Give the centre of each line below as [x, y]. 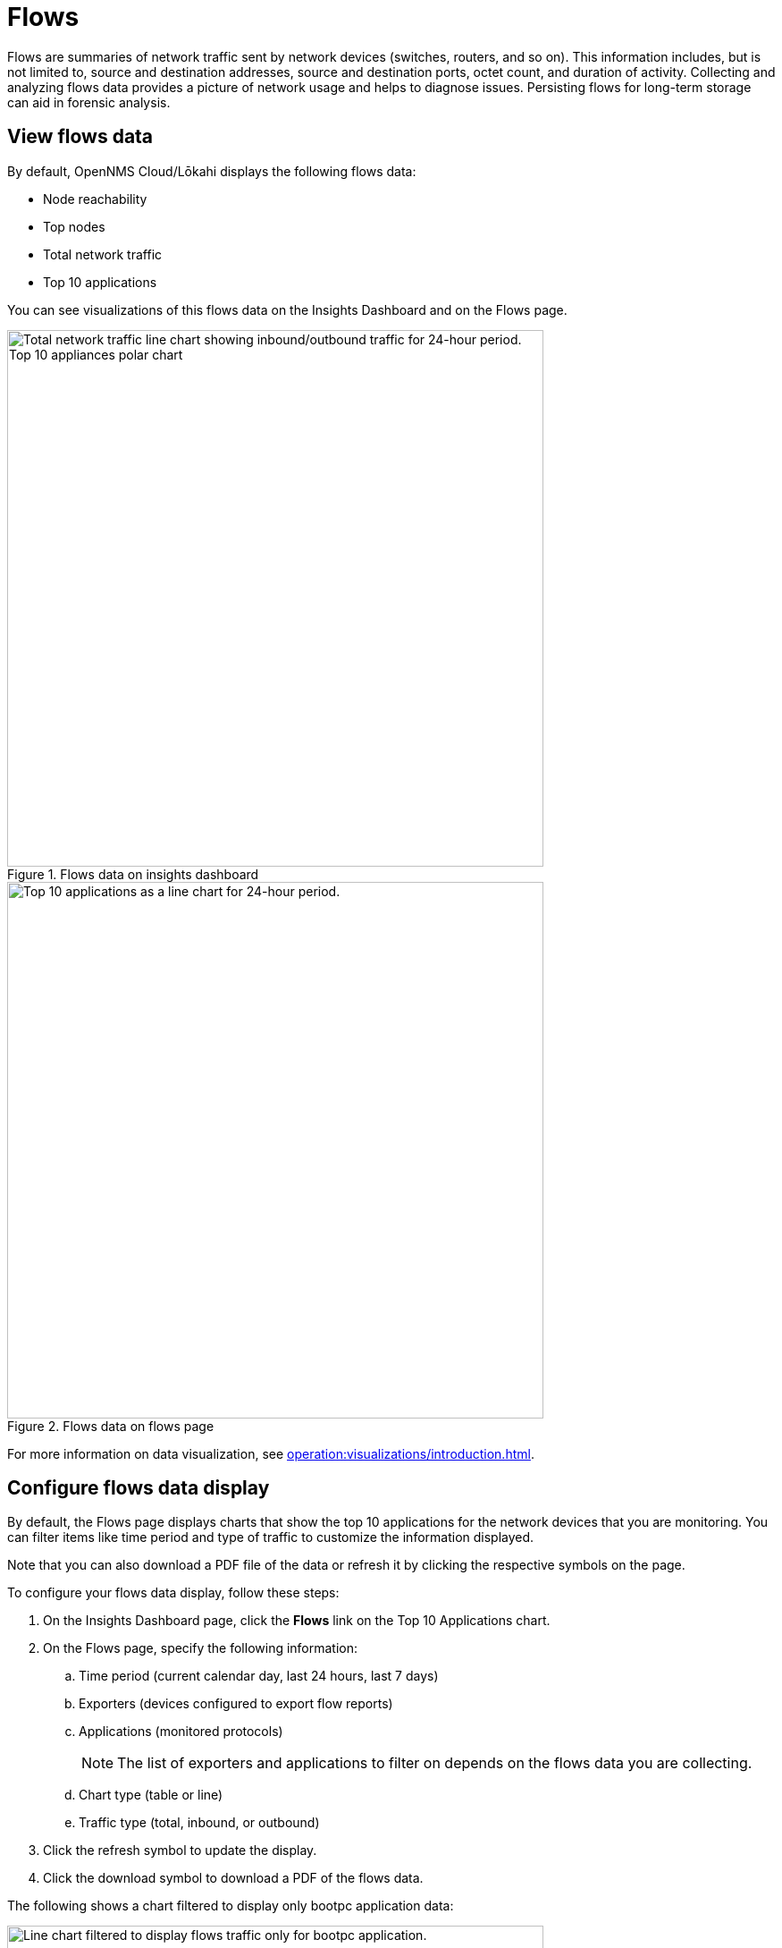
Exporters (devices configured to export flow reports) [236, 1704]
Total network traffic [103, 254]
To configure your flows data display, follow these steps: [173, 1593]
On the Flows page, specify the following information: [201, 1648]
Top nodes [74, 226]
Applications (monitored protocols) [181, 1732]
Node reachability [95, 199]
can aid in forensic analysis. [89, 102]
